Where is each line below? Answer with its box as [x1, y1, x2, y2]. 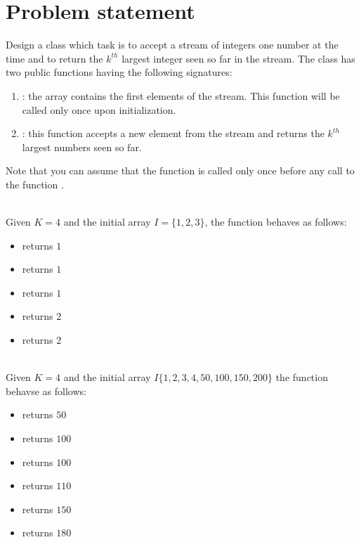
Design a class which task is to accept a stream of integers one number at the [6, 37, 339, 52]
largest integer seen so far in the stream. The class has [122, 51, 355, 65]
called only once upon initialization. [22, 102, 176, 117]
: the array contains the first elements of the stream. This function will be [22, 88, 340, 103]
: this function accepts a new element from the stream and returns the [22, 126, 324, 141]
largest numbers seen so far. [22, 139, 142, 154]
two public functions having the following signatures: [6, 65, 232, 79]
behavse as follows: [6, 383, 86, 398]
